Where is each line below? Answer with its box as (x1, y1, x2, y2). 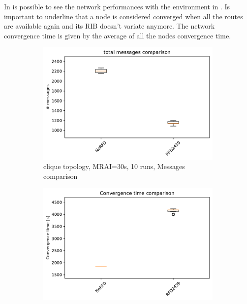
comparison (43, 171, 78, 181)
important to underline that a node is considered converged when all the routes (4, 11, 243, 21)
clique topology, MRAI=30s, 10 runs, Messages (43, 161, 185, 171)
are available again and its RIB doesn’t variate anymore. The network (4, 21, 215, 31)
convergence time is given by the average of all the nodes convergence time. (4, 30, 231, 40)
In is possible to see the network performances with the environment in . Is (4, 1, 230, 11)
